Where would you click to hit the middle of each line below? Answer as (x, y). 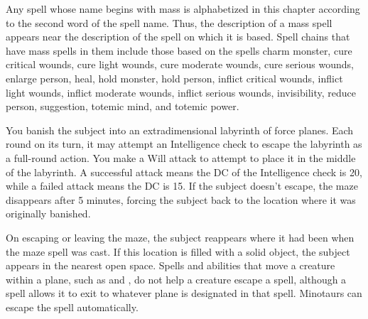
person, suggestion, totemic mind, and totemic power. (123, 106)
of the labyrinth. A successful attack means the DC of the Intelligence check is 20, (184, 172)
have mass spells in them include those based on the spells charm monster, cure (179, 50)
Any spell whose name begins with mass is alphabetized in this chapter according (183, 9)
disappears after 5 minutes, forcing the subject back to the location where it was (181, 199)
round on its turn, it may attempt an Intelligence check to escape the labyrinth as (184, 144)
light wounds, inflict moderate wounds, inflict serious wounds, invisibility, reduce (181, 92)
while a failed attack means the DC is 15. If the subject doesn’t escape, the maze (182, 186)
